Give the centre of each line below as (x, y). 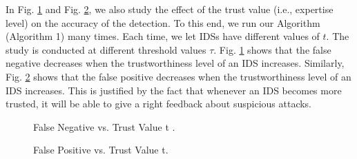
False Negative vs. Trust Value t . (104, 126)
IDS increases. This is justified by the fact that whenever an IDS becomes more (174, 90)
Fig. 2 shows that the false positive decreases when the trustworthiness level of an (178, 76)
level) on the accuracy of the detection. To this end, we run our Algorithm (163, 22)
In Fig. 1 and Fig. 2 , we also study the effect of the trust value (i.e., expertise (170, 9)
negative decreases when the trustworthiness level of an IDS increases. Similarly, (175, 63)
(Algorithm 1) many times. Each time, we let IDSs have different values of (163, 36)
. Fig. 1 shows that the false (272, 49)
